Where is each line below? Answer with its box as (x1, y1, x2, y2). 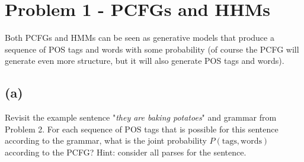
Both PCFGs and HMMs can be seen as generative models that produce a (5, 31, 274, 44)
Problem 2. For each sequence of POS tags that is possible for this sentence (5, 122, 279, 135)
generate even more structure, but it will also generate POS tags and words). (5, 54, 284, 67)
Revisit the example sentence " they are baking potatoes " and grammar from (5, 111, 277, 124)
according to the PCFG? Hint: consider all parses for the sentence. (5, 145, 247, 158)
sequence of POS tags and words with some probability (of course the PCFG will (5, 43, 299, 55)
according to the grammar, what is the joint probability (5, 134, 207, 147)
